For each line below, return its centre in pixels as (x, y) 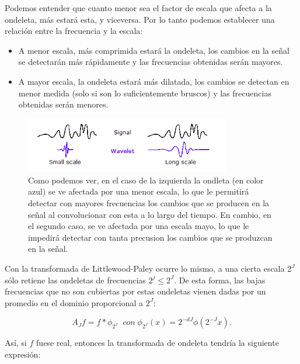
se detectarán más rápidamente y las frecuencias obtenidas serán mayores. (151, 62)
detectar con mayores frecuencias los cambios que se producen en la (149, 203)
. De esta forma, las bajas (220, 280)
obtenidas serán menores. (63, 104)
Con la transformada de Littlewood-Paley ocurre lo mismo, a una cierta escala (145, 268)
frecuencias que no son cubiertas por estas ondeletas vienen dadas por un (135, 291)
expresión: (23, 354)
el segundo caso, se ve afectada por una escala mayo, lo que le (139, 226)
